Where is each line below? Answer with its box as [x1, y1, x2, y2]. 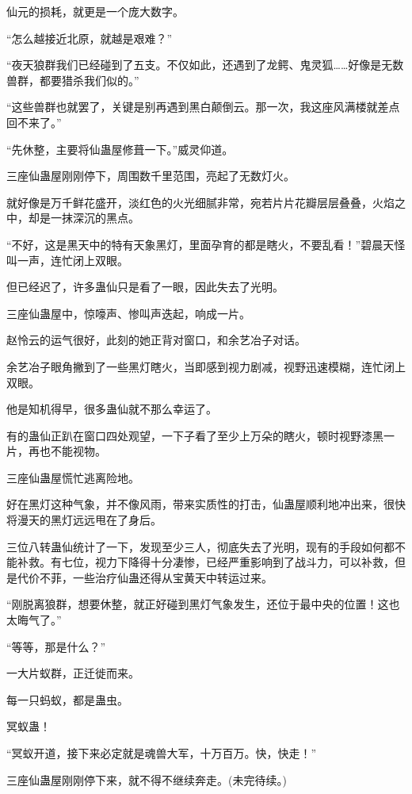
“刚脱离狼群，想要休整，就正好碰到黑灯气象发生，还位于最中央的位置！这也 [6, 596, 400, 612]
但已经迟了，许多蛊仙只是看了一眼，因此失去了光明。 [6, 278, 284, 295]
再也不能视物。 [28, 443, 106, 459]
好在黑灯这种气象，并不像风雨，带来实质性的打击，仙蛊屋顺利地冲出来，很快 [6, 496, 406, 512]
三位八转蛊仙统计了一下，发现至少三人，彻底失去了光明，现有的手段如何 [6, 538, 383, 554]
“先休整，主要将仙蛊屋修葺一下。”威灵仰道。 [6, 140, 234, 157]
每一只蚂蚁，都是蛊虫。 [6, 691, 128, 708]
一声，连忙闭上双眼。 [17, 251, 128, 268]
